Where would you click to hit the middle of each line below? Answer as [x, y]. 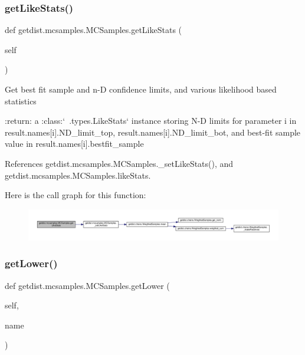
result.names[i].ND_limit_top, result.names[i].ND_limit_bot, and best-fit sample [153, 132]
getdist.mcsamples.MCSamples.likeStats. [78, 175]
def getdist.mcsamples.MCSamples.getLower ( [87, 285]
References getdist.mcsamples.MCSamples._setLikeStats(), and [119, 163]
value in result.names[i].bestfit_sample [74, 144]
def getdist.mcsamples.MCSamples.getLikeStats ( [94, 30]
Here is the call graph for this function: [76, 195]
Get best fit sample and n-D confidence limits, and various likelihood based [141, 89]
